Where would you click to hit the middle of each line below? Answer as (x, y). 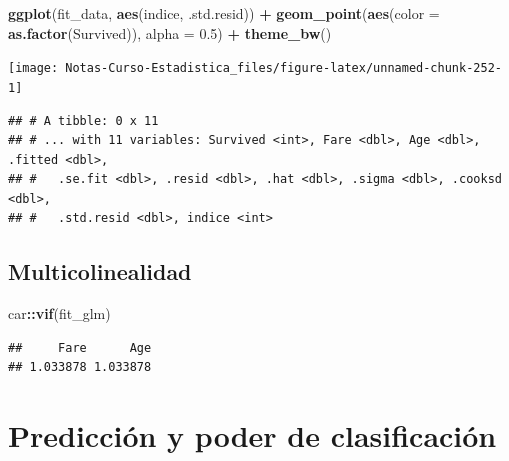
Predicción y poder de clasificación (252, 435)
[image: (33, 68)
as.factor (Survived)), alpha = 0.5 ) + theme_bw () (170, 32)
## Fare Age (80, 347)
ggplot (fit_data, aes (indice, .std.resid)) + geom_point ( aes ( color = (224, 13)
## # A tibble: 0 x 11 (83, 120)
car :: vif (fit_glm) (59, 313)
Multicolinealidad (100, 271)
